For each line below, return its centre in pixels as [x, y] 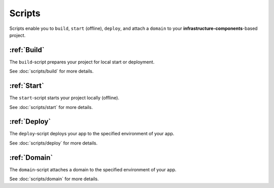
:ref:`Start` [27, 86]
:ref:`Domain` [31, 157]
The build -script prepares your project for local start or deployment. [82, 62]
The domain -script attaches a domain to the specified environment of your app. [93, 169]
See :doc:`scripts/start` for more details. [51, 107]
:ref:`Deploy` [30, 122]
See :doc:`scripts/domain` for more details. [54, 179]
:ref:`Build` [27, 50]
